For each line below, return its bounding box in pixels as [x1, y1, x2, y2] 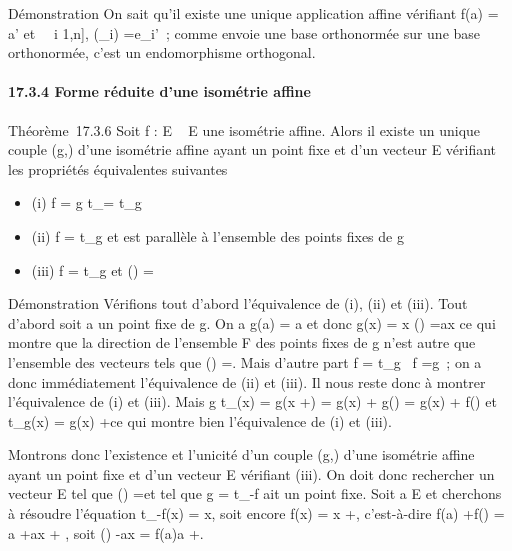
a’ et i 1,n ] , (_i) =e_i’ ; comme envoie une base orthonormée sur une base [8, 22, 481, 43]
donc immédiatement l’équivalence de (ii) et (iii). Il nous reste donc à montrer [8, 371, 486, 392]
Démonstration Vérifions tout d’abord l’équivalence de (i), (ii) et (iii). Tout [8, 293, 468, 314]
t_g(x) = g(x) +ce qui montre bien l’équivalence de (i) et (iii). [8, 410, 392, 431]
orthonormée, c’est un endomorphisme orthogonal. [8, 42, 316, 63]
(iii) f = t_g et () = [31, 259, 154, 280]
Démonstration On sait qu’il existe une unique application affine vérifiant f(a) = [8, 3, 499, 23]
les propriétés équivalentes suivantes [8, 158, 228, 179]
